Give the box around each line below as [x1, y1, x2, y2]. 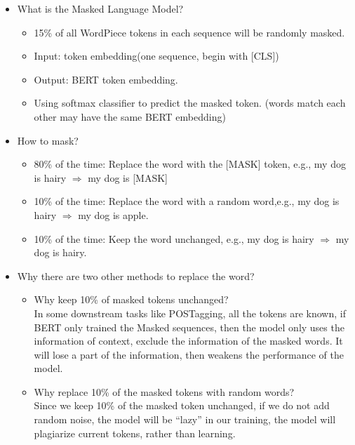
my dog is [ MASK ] [88, 170, 168, 185]
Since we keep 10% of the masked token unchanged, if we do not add [34, 398, 330, 413]
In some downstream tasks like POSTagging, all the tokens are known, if [34, 305, 346, 320]
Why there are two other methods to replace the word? [17, 268, 255, 283]
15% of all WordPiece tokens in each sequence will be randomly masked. [34, 25, 345, 39]
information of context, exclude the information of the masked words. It [34, 333, 343, 348]
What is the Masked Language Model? [17, 1, 184, 15]
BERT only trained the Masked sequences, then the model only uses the [34, 319, 344, 334]
